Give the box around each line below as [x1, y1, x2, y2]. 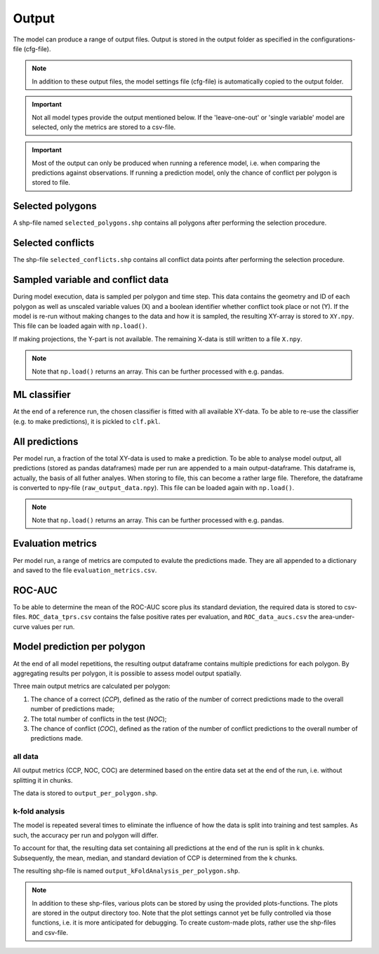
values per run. [31, 622, 75, 631]
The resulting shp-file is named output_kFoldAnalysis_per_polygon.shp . [13, 866, 240, 875]
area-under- [319, 613, 355, 621]
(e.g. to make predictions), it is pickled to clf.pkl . [13, 417, 161, 425]
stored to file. [32, 178, 70, 187]
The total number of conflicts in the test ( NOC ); [30, 715, 167, 723]
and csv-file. [32, 928, 68, 936]
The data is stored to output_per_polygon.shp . [13, 789, 158, 797]
